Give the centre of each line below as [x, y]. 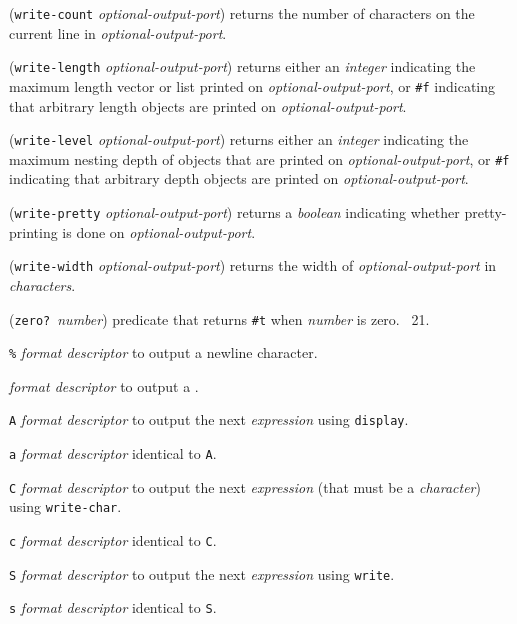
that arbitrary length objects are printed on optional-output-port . [208, 105]
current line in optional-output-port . [118, 32]
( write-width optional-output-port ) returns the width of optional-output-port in [253, 265]
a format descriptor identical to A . [113, 453]
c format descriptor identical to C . [113, 540]
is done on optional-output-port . [159, 231]
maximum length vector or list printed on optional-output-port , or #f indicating [252, 85]
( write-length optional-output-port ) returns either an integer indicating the [242, 66]
